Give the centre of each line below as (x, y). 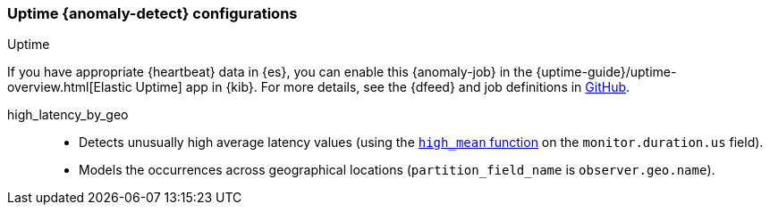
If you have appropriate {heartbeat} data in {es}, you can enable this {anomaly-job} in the (270, 72)
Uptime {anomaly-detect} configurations (152, 13)
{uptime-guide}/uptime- (606, 72)
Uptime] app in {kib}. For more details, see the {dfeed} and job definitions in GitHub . (383, 87)
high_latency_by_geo (68, 115)
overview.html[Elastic (70, 87)
